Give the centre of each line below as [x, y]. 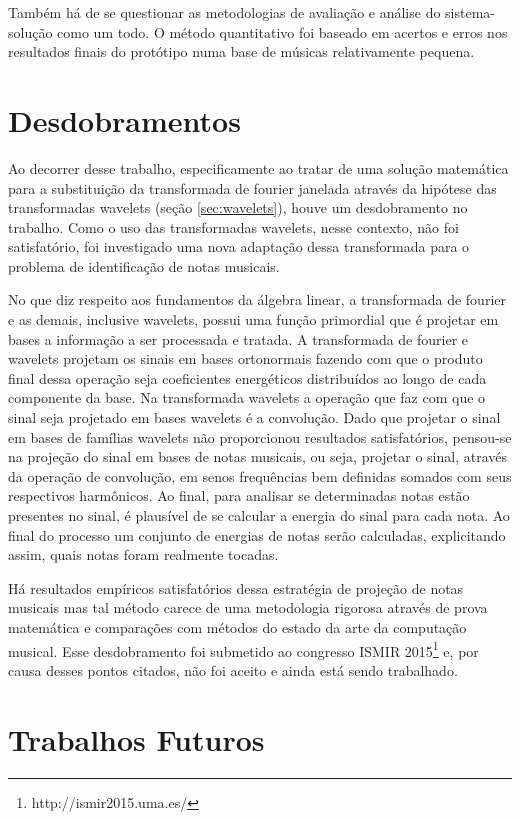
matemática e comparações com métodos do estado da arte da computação [237, 626]
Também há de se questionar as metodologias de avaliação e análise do [224, 12]
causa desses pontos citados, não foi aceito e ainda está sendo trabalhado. [233, 669]
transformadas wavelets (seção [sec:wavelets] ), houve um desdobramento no [238, 207]
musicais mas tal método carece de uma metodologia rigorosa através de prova [248, 607]
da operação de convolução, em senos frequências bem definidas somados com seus [260, 475]
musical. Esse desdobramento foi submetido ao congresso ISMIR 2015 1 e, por [243, 649]
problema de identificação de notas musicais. [144, 265]
